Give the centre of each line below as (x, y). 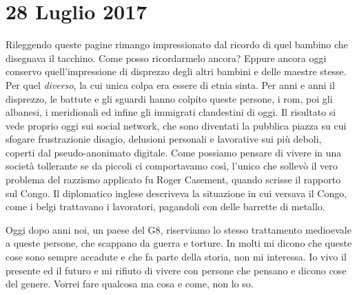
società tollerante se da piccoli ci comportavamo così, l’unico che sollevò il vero (172, 166)
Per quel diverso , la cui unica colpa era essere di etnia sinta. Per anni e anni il (170, 84)
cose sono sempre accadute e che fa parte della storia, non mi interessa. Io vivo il (176, 257)
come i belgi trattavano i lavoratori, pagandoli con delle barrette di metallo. (165, 206)
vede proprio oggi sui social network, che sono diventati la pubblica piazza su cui (176, 125)
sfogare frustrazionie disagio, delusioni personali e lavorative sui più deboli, (164, 139)
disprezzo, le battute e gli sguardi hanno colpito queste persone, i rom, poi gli (169, 98)
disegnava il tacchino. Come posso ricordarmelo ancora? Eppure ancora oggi (166, 58)
